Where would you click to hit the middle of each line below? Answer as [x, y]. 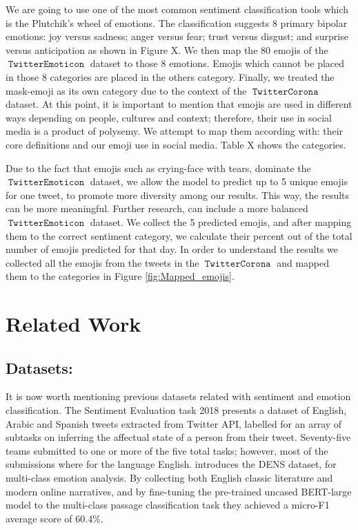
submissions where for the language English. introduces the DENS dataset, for [171, 464]
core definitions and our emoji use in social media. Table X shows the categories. [176, 144]
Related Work [73, 324]
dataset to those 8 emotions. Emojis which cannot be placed [217, 63]
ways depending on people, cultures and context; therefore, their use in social [169, 117]
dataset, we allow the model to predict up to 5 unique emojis [219, 181]
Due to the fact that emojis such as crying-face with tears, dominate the [158, 168]
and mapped [303, 262]
